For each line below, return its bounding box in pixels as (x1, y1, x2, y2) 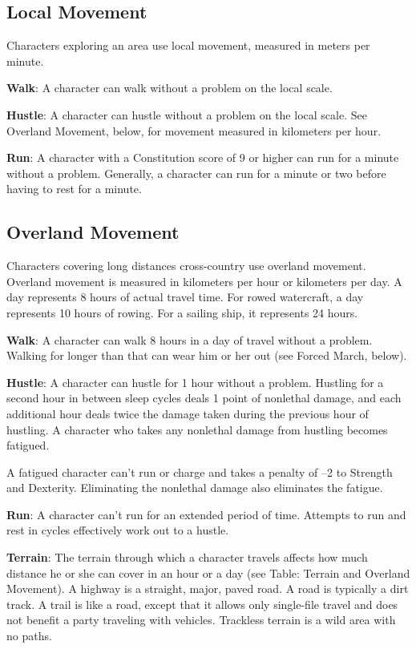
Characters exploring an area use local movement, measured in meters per (6, 37, 370, 54)
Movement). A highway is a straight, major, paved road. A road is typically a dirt (6, 580, 409, 597)
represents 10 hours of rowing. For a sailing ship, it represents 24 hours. (6, 304, 358, 320)
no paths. (6, 627, 52, 644)
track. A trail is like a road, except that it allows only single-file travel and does (6, 595, 398, 612)
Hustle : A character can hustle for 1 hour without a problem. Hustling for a (6, 373, 384, 390)
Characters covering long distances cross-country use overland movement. (6, 257, 366, 274)
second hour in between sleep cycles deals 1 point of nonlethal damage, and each (6, 389, 402, 406)
